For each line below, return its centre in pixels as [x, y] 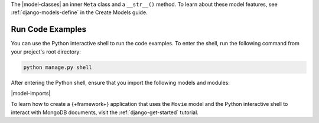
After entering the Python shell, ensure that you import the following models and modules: [121, 82]
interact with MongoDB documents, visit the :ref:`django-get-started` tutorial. [105, 112]
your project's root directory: [46, 51]
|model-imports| [31, 94]
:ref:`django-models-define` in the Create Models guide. [79, 12]
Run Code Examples [49, 29]
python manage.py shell [58, 67]
